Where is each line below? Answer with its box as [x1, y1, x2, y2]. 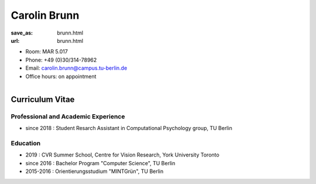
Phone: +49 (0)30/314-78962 [25, 56, 97, 63]
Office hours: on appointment [25, 73, 97, 80]
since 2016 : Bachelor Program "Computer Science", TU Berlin [25, 159, 176, 166]
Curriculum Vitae [11, 94, 75, 104]
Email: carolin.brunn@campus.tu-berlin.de [25, 64, 128, 71]
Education [11, 139, 41, 147]
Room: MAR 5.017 [25, 48, 68, 55]
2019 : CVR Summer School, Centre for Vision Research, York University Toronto [25, 151, 219, 158]
